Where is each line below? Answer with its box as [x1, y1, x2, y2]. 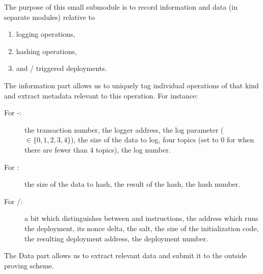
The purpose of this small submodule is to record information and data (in [4, 2, 238, 12]
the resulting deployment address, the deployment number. [24, 233, 208, 243]
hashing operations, [16, 45, 77, 56]
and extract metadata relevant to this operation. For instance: [4, 90, 198, 101]
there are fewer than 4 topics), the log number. [24, 144, 171, 155]
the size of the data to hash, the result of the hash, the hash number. [24, 179, 241, 189]
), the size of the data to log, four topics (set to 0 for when [71, 134, 254, 145]
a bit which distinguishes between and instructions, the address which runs [24, 213, 258, 223]
